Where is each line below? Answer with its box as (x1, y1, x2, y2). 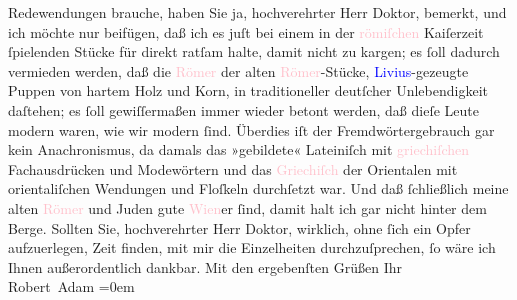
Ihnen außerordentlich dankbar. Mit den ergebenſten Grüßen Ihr (8, 256, 402, 277)
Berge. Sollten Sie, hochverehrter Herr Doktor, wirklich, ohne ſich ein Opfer (8, 217, 471, 238)
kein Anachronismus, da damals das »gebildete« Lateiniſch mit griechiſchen (8, 139, 470, 160)
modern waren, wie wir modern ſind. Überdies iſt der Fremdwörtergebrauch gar (8, 119, 495, 140)
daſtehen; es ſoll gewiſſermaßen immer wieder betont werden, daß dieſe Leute (8, 99, 479, 120)
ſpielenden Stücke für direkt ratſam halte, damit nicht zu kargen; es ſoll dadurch (8, 41, 500, 62)
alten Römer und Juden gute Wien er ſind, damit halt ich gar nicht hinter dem (8, 197, 487, 218)
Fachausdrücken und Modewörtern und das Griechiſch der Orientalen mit (8, 158, 458, 179)
